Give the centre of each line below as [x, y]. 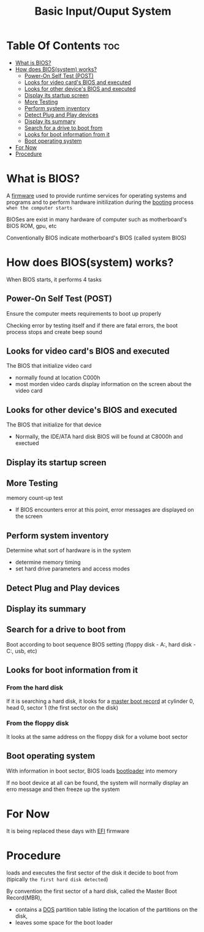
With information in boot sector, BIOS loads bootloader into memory [92, 771]
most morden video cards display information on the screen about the [103, 384]
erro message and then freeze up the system [63, 789]
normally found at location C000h [58, 377]
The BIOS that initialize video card [49, 366]
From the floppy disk [38, 723]
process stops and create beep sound [54, 332]
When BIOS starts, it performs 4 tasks [54, 279]
